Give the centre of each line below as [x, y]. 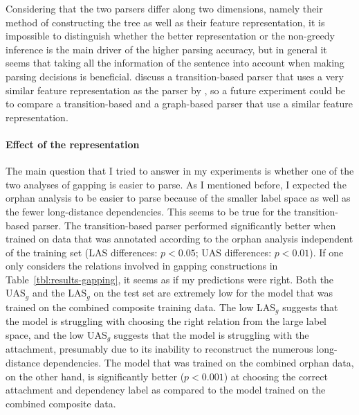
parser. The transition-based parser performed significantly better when [184, 225]
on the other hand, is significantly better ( [95, 376]
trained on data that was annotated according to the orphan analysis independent [179, 239]
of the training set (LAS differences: [82, 252]
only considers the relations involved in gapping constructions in [142, 266]
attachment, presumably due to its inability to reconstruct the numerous [159, 349]
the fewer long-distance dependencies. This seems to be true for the [148, 211]
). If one [326, 252]
